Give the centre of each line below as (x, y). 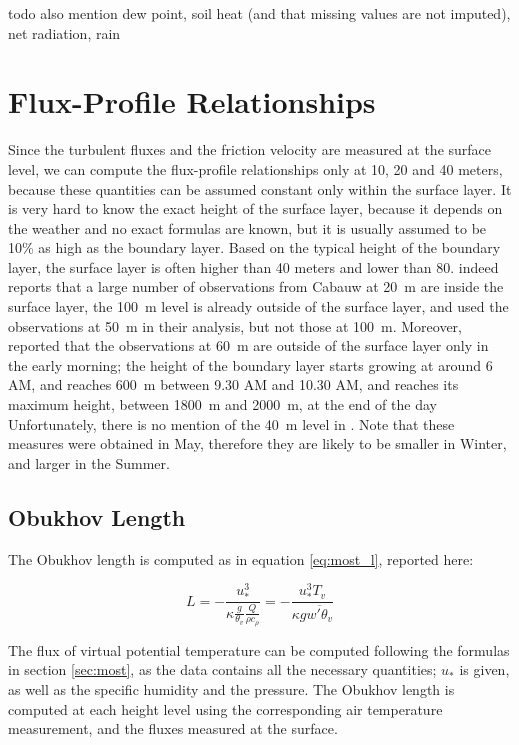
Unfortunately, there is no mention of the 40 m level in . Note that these (231, 423)
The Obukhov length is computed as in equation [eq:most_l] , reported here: (241, 558)
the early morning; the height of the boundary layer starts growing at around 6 (250, 364)
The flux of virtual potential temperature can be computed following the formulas (259, 649)
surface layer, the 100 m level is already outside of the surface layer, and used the (258, 306)
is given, (484, 669)
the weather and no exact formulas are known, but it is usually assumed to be (247, 227)
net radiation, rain (64, 32)
